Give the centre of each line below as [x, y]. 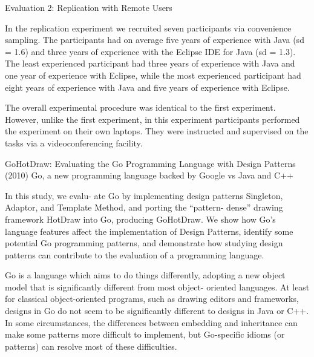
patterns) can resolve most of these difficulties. [91, 346]
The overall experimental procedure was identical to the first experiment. [140, 107]
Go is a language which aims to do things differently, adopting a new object [145, 275]
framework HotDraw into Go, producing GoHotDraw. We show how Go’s [140, 219]
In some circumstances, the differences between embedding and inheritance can [151, 322]
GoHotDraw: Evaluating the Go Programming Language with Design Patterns [150, 163]
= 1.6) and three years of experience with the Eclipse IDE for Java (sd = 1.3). [150, 51]
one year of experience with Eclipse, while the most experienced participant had [153, 75]
